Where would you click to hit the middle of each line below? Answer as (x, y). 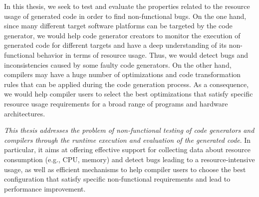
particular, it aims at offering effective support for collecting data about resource (128, 149)
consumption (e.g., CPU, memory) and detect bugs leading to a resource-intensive (129, 159)
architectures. (25, 113)
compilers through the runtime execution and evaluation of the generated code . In (128, 140)
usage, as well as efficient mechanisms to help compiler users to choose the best (125, 169)
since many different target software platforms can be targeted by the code (118, 26)
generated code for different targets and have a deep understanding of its (116, 45)
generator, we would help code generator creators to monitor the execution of (122, 35)
